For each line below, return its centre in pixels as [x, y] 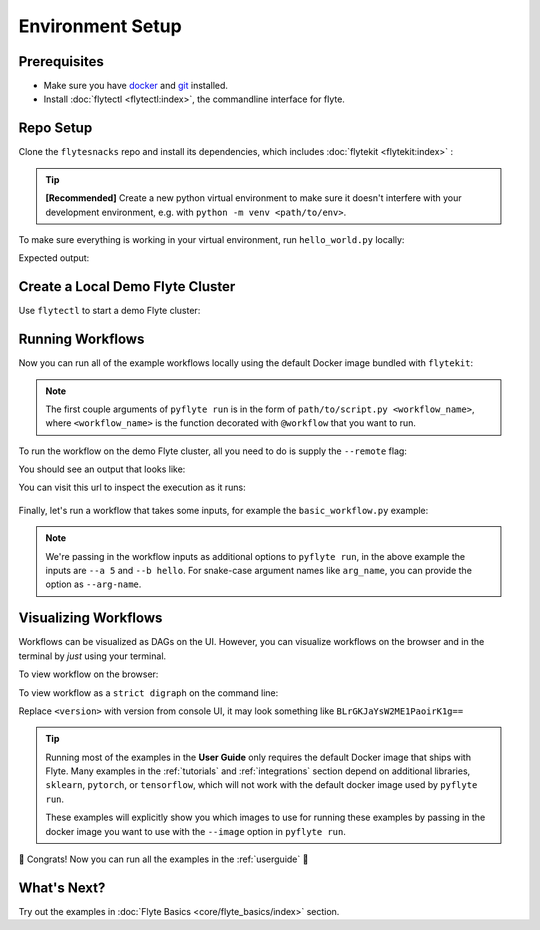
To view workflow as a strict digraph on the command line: [148, 692]
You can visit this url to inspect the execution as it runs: [132, 487]
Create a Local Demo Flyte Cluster [127, 286]
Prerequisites [61, 61]
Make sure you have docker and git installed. [136, 86]
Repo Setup [55, 128]
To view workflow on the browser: [88, 674]
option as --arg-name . [93, 584]
